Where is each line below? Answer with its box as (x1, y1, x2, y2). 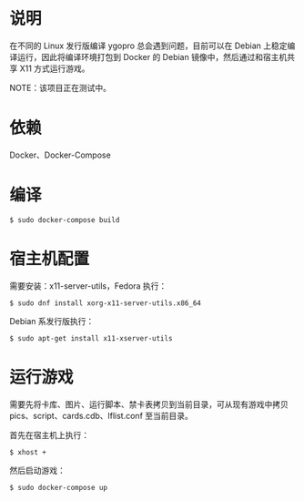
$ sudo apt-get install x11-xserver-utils (9, 333, 173, 343)
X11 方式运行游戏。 (19, 63, 90, 74)
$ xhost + (9, 447, 47, 456)
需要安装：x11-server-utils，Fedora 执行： (9, 280, 167, 291)
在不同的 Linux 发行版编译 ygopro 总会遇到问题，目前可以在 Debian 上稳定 (9, 40, 289, 51)
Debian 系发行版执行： (9, 315, 95, 326)
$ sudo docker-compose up (9, 483, 107, 492)
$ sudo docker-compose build (9, 215, 120, 224)
